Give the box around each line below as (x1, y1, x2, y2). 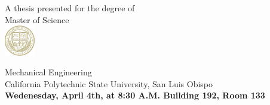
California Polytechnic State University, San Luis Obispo (5, 77, 213, 90)
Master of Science (5, 13, 69, 26)
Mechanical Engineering (5, 66, 92, 78)
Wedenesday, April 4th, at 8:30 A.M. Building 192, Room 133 (5, 89, 265, 101)
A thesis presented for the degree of (5, 2, 135, 14)
